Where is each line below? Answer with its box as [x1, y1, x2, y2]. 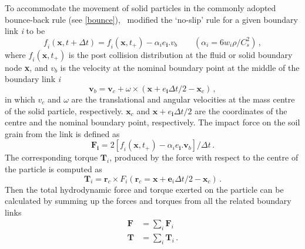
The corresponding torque [5, 151, 98, 163]
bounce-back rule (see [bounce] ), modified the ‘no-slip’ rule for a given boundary [5, 13, 298, 25]
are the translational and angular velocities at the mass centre [71, 93, 295, 105]
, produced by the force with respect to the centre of [109, 151, 299, 163]
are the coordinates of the [195, 104, 287, 117]
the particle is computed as [5, 162, 102, 175]
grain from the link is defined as [5, 127, 120, 139]
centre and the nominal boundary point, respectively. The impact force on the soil [5, 116, 300, 128]
